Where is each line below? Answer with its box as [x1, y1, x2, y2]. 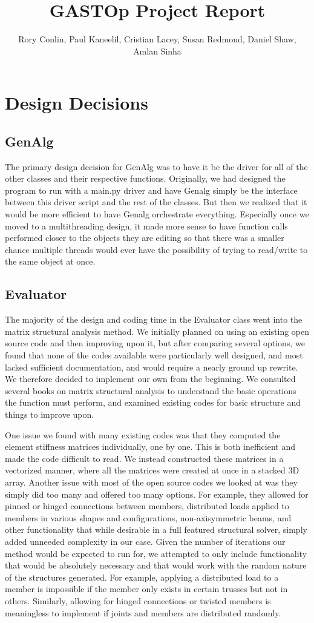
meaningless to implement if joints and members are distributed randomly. [5, 606, 281, 619]
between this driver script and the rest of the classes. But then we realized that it [5, 196, 307, 208]
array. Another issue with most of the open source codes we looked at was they [5, 475, 298, 488]
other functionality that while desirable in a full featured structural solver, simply [5, 523, 307, 536]
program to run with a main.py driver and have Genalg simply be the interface [5, 183, 298, 196]
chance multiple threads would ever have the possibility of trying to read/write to [5, 243, 308, 255]
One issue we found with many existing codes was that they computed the [5, 428, 281, 441]
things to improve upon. [5, 408, 94, 420]
